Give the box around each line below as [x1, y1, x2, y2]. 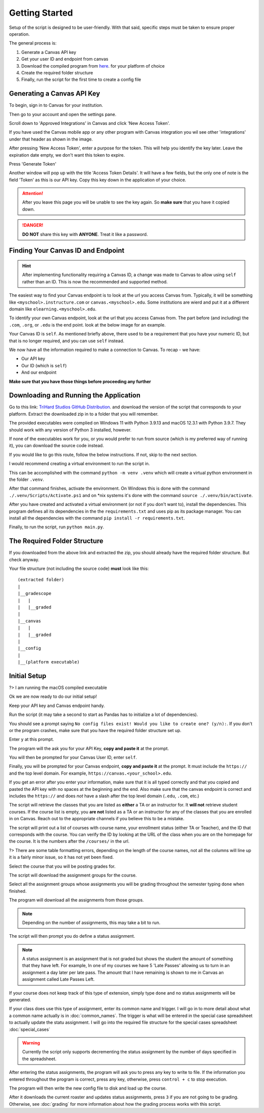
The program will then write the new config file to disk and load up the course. [9, 1085, 167, 1091]
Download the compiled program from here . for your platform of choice [21, 63, 165, 69]
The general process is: [9, 40, 57, 46]
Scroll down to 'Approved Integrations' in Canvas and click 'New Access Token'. [9, 120, 170, 126]
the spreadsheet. [22, 1056, 57, 1062]
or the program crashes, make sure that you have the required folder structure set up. [9, 727, 182, 733]
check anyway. [9, 556, 40, 563]
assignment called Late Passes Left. [22, 976, 95, 982]
